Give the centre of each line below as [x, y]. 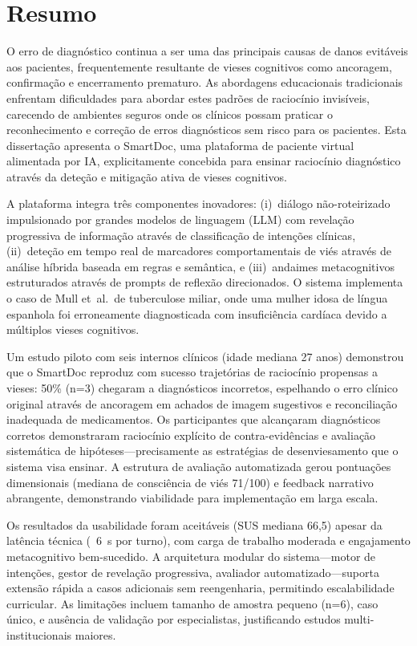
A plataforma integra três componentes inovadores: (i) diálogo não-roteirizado [198, 203]
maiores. [95, 634]
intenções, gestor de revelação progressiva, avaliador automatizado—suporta [193, 572]
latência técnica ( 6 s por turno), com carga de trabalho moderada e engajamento [208, 540]
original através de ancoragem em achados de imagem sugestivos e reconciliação [202, 403]
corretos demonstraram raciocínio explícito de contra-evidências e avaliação [191, 435]
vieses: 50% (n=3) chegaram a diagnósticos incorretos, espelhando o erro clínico [202, 388]
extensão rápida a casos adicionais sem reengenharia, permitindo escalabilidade [200, 588]
